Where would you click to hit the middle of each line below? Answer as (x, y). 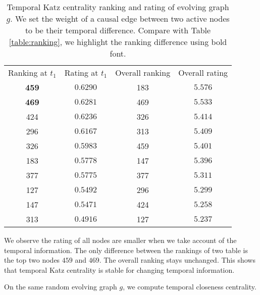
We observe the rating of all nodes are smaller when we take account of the (120, 240)
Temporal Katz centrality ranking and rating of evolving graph (118, 7)
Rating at (81, 72)
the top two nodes (32, 260)
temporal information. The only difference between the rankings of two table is (126, 250)
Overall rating (203, 72)
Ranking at (28, 72)
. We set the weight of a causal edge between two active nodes (120, 18)
